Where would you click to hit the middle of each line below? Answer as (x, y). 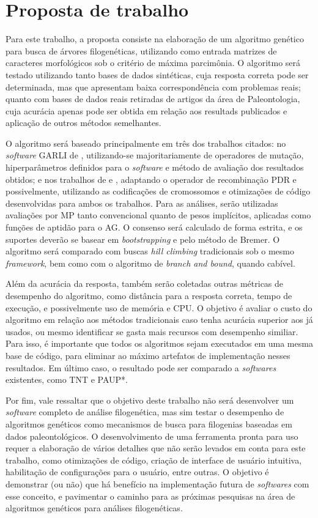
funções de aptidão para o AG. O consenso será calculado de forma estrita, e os (154, 227)
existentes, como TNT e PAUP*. (67, 379)
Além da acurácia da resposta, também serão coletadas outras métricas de (145, 283)
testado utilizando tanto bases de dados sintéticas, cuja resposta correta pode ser (157, 74)
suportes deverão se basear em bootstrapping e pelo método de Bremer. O (143, 239)
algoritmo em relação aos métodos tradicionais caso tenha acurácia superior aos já (159, 320)
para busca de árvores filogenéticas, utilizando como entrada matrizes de (141, 50)
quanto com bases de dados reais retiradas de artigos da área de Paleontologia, (153, 99)
